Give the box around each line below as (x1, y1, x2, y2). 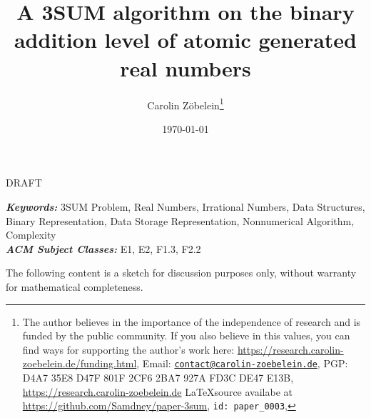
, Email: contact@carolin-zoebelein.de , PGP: (136, 356, 348, 371)
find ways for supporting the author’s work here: (22, 342, 235, 357)
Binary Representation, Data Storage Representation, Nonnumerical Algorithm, (6, 213, 355, 228)
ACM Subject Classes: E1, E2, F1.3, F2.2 (6, 241, 201, 256)
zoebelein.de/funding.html (22, 356, 137, 371)
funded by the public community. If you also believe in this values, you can (22, 328, 350, 343)
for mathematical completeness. (6, 279, 143, 294)
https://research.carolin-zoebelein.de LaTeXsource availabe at (22, 384, 293, 399)
